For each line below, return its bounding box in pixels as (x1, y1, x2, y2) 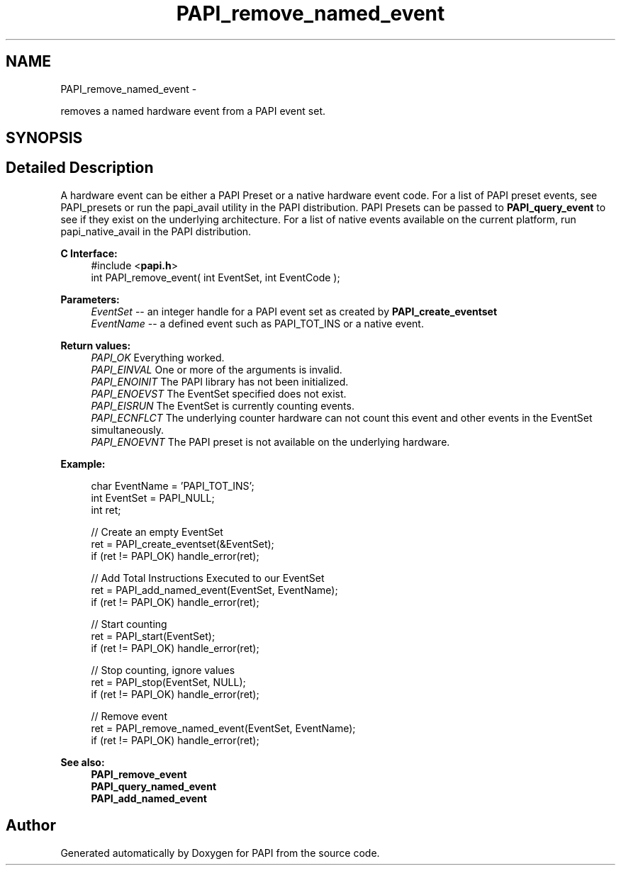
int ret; (91, 503, 121, 516)
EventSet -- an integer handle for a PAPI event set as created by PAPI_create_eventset (91, 305, 498, 318)
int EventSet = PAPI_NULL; (91, 491, 215, 504)
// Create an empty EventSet (91, 525, 223, 538)
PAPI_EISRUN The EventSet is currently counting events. (91, 399, 354, 412)
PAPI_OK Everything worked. (91, 351, 225, 364)
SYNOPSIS (6, 129, 83, 147)
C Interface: (60, 247, 118, 259)
